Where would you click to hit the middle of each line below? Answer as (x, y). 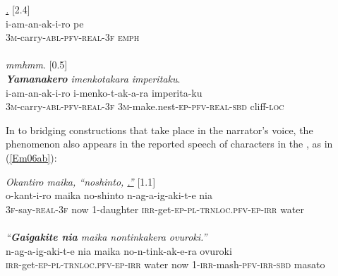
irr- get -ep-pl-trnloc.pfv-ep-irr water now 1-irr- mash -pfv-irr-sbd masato (165, 264)
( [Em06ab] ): (31, 157)
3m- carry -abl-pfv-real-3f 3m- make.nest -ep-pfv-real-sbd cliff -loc (145, 106)
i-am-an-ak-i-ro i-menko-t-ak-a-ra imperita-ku (104, 92)
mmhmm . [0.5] (37, 65)
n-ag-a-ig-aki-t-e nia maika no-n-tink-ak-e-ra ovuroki (119, 250)
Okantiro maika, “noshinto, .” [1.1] (81, 181)
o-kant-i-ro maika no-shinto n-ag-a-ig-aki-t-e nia (109, 195)
